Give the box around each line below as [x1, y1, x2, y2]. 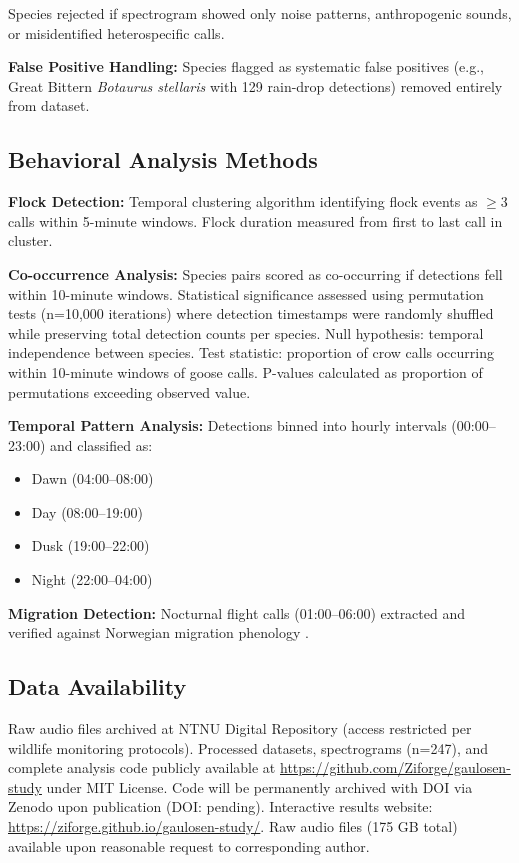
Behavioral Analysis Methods [8, 144, 318, 175]
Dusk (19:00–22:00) [31, 535, 150, 556]
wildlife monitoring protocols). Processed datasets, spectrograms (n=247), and [8, 737, 489, 758]
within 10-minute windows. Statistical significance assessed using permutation [8, 283, 484, 304]
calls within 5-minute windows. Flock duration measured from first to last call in [8, 210, 503, 231]
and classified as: [49, 434, 153, 455]
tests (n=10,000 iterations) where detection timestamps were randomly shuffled [8, 303, 494, 324]
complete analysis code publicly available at [8, 757, 276, 778]
